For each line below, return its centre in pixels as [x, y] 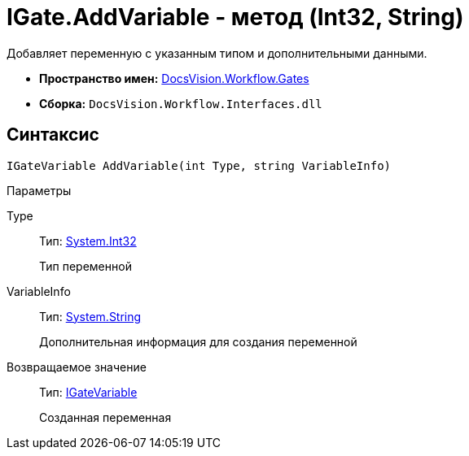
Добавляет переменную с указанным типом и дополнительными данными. [217, 53]
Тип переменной [85, 266]
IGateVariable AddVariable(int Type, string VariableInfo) [199, 165]
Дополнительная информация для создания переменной [198, 341]
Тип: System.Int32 [88, 241]
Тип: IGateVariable [88, 392]
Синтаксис [53, 135]
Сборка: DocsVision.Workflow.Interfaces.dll [181, 103]
